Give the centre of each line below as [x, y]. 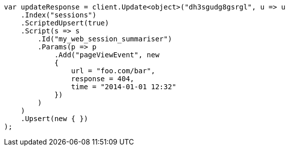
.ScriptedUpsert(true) [65, 23]
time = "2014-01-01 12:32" [124, 87]
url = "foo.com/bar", [113, 71]
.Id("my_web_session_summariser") [105, 39]
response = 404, [103, 79]
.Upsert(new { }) [54, 119]
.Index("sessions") [59, 15]
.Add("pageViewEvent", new [107, 55]
